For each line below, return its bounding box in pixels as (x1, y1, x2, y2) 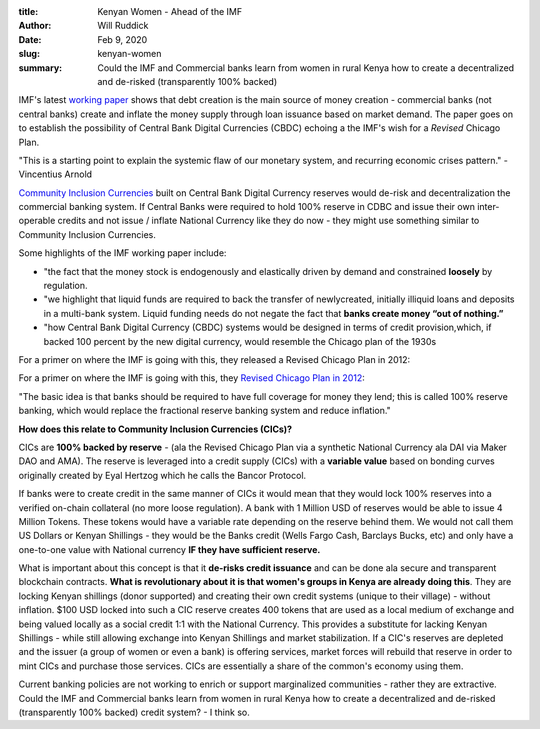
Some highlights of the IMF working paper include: (18, 247, 227, 259)
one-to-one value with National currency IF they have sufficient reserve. (18, 543, 321, 555)
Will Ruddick (97, 20, 149, 32)
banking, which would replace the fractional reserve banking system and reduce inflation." (18, 405, 392, 417)
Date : (18, 33, 42, 45)
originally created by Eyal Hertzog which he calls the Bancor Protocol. (18, 469, 307, 481)
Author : (18, 20, 52, 32)
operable (18, 215, 56, 227)
